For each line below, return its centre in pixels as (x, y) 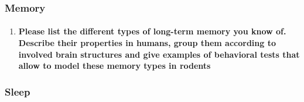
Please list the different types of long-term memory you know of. (152, 31)
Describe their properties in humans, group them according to (147, 43)
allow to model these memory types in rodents (115, 66)
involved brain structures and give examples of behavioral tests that (159, 54)
